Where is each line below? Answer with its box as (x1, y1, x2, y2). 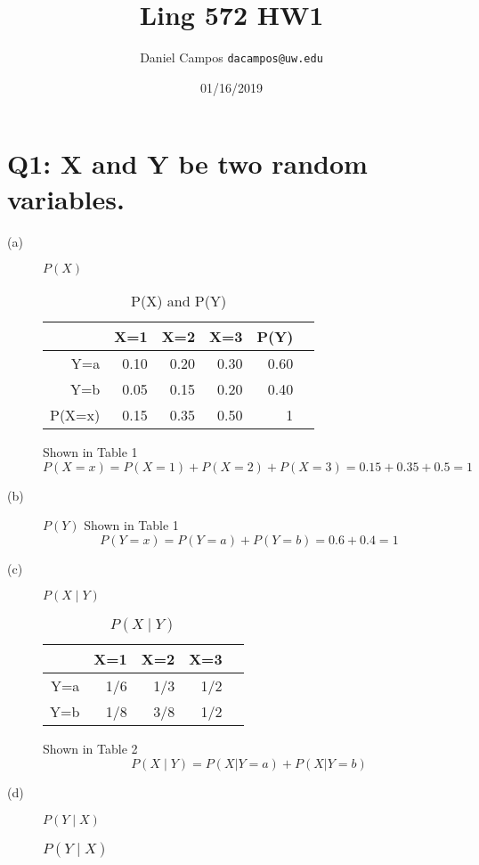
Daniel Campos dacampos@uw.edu (140, 48, 323, 67)
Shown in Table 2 (43, 739, 138, 758)
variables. (7, 180, 125, 216)
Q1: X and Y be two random (7, 145, 368, 182)
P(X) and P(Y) (131, 290, 227, 312)
